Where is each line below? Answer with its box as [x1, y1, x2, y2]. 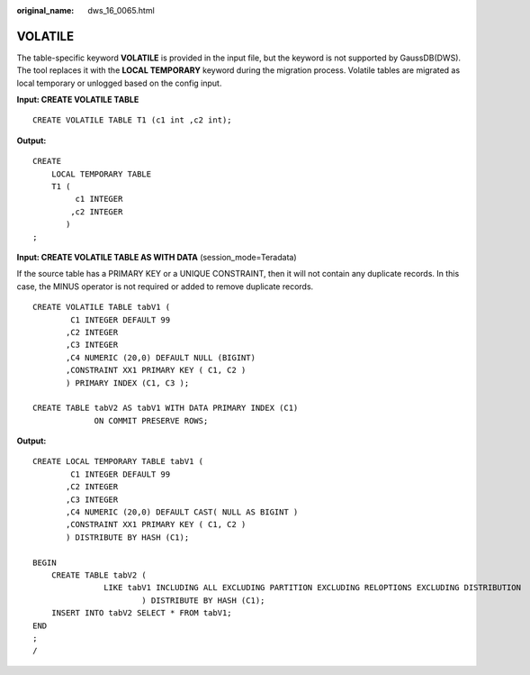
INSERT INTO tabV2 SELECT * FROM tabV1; [50, 608, 233, 618]
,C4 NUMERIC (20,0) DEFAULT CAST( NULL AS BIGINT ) [66, 507, 299, 517]
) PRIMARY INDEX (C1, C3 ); [66, 378, 190, 388]
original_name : [16, 5, 75, 15]
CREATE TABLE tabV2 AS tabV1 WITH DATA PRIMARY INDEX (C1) [32, 403, 299, 414]
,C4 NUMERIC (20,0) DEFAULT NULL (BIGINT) [66, 352, 256, 362]
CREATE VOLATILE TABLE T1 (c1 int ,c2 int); [32, 115, 233, 125]
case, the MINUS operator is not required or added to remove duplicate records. [16, 280, 314, 292]
